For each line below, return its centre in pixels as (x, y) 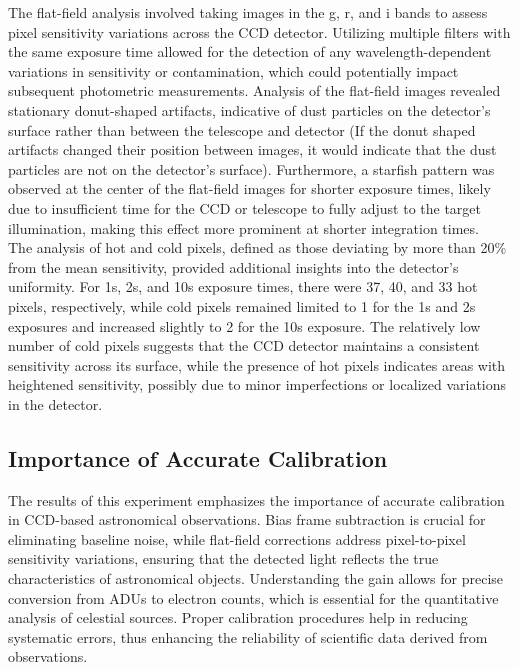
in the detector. (55, 403)
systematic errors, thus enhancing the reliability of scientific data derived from (248, 636)
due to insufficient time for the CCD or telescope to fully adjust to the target (245, 207)
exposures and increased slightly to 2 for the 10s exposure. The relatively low (244, 325)
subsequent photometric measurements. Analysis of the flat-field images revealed (254, 90)
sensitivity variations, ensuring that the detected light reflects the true (223, 558)
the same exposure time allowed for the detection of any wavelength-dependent (250, 51)
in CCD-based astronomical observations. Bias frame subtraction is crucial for (247, 519)
